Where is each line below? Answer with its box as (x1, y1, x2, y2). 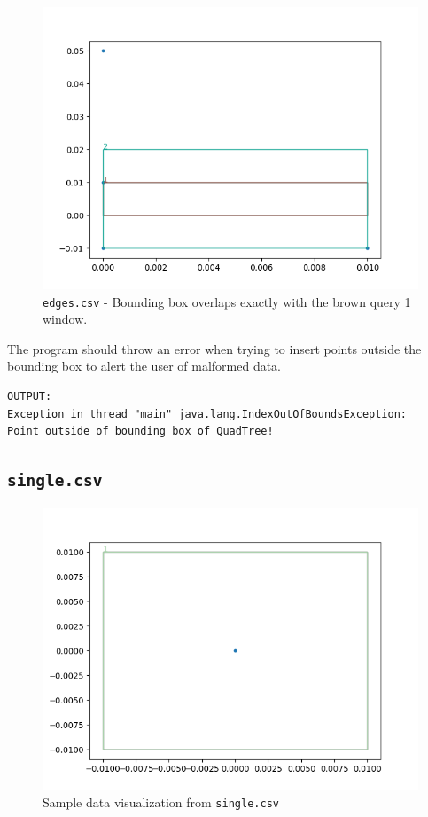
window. (43, 310, 88, 328)
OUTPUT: (7, 390, 52, 404)
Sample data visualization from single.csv (43, 793, 279, 812)
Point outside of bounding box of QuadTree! (7, 425, 274, 438)
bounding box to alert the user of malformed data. (7, 357, 282, 375)
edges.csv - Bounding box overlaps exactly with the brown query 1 (43, 292, 411, 310)
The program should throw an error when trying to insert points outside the (7, 339, 422, 357)
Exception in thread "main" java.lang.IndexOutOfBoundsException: (7, 407, 408, 420)
